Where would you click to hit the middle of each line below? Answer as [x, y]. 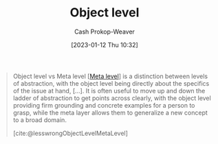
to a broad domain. [40, 120]
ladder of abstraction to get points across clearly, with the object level [112, 98]
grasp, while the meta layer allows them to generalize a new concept [110, 112]
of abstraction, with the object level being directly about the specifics [111, 83]
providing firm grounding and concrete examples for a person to [104, 105]
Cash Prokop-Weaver [105, 32]
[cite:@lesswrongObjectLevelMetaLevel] [70, 133]
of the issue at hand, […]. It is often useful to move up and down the [109, 91]
